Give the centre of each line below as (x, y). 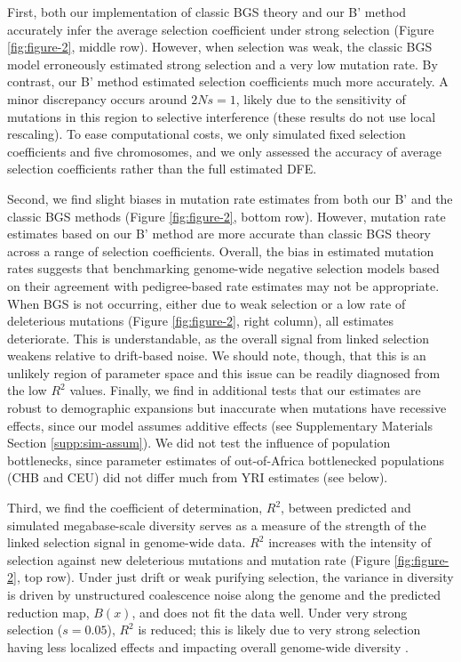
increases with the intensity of (350, 542)
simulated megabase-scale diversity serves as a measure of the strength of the (217, 525)
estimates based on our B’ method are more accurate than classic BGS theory (219, 234)
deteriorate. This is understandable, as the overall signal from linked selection (219, 338)
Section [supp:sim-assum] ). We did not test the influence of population (199, 443)
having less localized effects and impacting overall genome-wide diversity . (208, 646)
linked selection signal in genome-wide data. (127, 542)
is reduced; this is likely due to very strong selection (279, 630)
